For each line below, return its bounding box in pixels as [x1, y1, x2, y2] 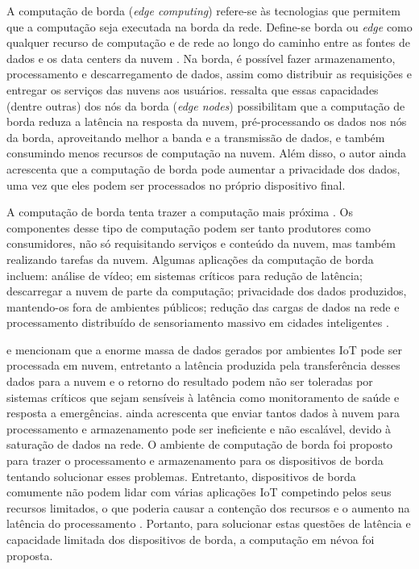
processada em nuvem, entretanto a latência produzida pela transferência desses [6, 357, 400, 374]
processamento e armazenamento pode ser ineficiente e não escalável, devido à [6, 420, 392, 437]
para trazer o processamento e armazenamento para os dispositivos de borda [6, 452, 384, 469]
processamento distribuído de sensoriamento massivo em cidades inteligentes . [6, 314, 389, 331]
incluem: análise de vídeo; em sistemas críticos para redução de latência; [6, 266, 363, 283]
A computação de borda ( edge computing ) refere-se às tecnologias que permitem [6, 2, 400, 19]
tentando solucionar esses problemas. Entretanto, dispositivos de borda [6, 467, 356, 484]
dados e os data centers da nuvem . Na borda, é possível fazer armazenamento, [6, 49, 396, 66]
